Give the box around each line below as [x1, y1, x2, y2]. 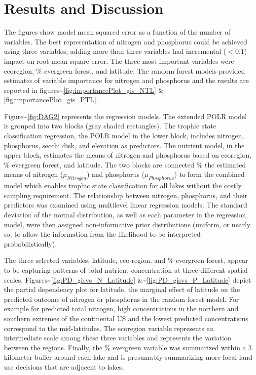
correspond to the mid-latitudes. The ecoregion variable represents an [4, 323, 214, 333]
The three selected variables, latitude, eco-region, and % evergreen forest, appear [4, 255, 248, 265]
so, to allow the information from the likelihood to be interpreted [4, 229, 201, 239]
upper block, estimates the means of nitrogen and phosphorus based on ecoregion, [4, 150, 252, 160]
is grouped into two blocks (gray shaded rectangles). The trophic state [4, 121, 217, 131]
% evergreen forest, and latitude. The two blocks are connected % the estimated [4, 159, 246, 169]
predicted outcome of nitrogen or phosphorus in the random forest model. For [4, 293, 239, 304]
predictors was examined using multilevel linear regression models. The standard [4, 200, 248, 210]
